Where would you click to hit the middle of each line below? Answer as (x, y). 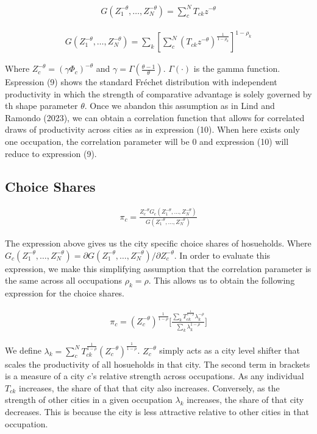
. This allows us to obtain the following (222, 280)
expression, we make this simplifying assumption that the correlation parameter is (158, 268)
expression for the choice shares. (65, 293)
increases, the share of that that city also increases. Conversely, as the (149, 387)
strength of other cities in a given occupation (89, 400)
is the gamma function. (237, 68)
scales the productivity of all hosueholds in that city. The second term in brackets (158, 364)
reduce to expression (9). (51, 153)
